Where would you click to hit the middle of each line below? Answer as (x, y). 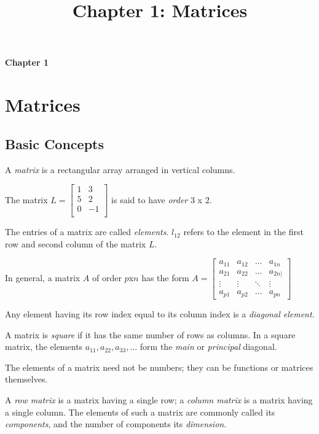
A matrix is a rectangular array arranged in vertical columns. (120, 169)
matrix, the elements (44, 347)
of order (107, 278)
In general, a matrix (43, 278)
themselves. (26, 379)
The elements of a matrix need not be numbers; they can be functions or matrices (159, 367)
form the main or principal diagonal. (208, 347)
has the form (165, 278)
